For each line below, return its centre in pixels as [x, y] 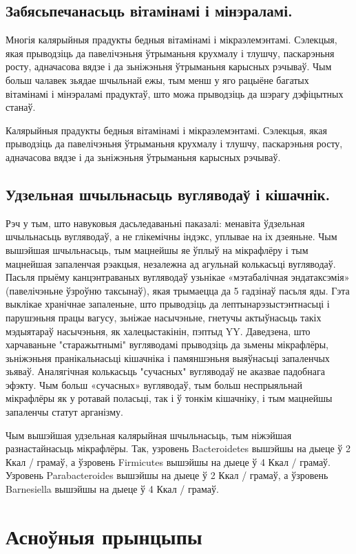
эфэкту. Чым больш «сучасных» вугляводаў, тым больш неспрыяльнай [154, 384]
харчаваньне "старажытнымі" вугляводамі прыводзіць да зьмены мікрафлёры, [167, 344]
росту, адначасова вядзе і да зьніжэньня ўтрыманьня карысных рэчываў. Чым [169, 66]
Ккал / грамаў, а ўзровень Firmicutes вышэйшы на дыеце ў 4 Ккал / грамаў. [168, 461]
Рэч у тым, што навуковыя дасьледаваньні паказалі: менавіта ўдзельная [155, 223]
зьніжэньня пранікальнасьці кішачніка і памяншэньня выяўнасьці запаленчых [168, 358]
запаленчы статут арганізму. [64, 412]
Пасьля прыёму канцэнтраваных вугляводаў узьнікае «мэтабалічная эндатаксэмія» [178, 277]
